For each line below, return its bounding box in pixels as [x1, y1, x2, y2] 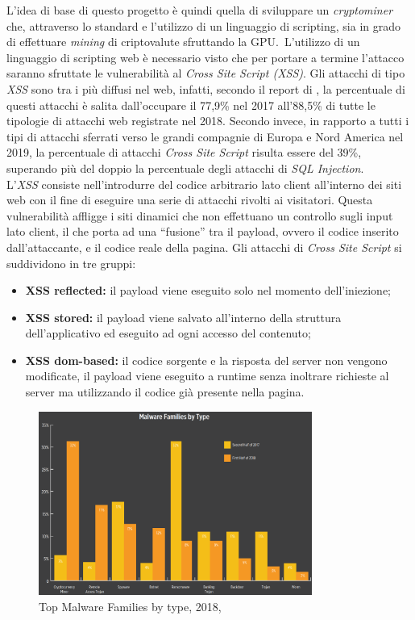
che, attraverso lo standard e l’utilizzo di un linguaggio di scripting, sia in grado [6, 17, 400, 34]
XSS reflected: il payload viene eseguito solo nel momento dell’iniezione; [25, 282, 392, 299]
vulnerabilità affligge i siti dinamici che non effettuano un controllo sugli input [6, 207, 393, 224]
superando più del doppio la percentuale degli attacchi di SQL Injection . [6, 159, 364, 176]
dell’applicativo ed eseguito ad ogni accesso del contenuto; [25, 325, 311, 341]
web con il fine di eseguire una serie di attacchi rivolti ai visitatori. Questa [6, 191, 373, 208]
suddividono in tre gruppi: [6, 254, 136, 271]
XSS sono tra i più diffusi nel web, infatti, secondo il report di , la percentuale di [6, 80, 405, 97]
